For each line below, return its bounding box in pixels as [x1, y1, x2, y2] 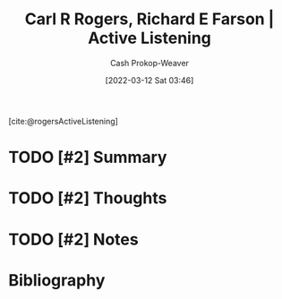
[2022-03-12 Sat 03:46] [105, 74, 194, 85]
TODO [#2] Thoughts [8, 188, 167, 209]
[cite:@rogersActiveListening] [8, 115, 118, 126]
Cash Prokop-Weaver [109, 57, 190, 68]
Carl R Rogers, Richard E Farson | [24, 9, 275, 30]
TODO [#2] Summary [8, 148, 167, 167]
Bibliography [8, 269, 106, 290]
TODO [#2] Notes [8, 229, 140, 250]
